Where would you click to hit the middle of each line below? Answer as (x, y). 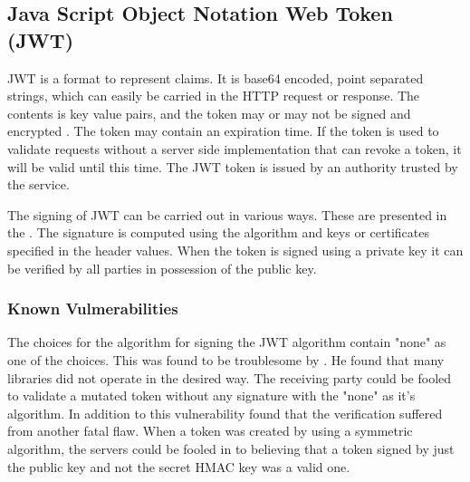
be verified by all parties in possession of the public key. (162, 268)
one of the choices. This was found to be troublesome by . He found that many (226, 359)
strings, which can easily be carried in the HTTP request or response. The (214, 96)
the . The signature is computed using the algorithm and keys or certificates (219, 232)
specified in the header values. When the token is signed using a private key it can (235, 250)
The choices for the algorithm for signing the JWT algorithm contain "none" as (227, 342)
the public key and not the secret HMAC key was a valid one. (179, 466)
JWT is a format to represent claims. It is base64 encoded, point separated (216, 77)
